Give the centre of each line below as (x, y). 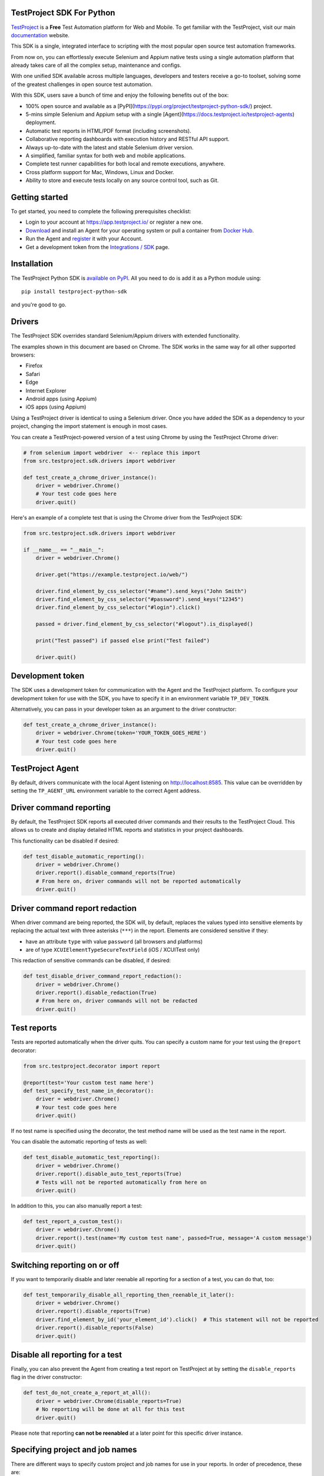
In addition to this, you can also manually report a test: (77, 1206)
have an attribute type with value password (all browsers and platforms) (114, 941)
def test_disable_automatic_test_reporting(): (92, 1157)
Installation (32, 264)
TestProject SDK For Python (63, 13)
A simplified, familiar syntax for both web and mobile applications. (105, 155)
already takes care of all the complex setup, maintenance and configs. (96, 66)
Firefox (34, 365)
